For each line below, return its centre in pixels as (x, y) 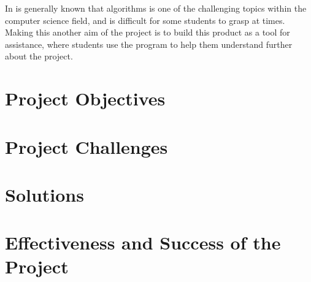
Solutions (44, 194)
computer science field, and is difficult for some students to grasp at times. (145, 20)
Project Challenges (86, 146)
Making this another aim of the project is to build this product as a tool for (148, 32)
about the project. (39, 56)
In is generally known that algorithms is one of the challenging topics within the (156, 8)
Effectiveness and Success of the (143, 242)
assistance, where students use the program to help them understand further (149, 44)
